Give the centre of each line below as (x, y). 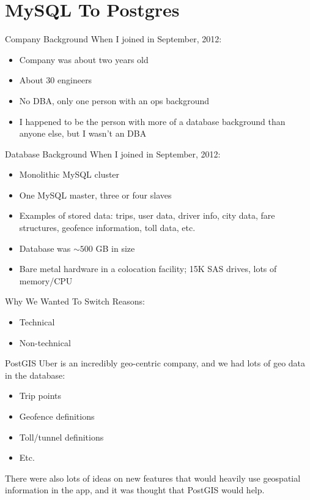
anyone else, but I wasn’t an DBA (83, 133)
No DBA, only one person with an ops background (114, 100)
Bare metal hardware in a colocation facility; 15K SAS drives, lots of (148, 269)
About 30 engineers (56, 80)
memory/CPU (46, 280)
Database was (45, 248)
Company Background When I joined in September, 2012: (113, 39)
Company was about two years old (84, 59)
